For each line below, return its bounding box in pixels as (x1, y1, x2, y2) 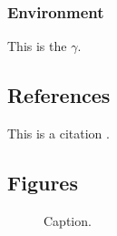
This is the (7, 36, 67, 56)
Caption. (44, 210, 92, 230)
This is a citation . (7, 124, 110, 143)
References (7, 81, 111, 109)
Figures (7, 169, 78, 196)
